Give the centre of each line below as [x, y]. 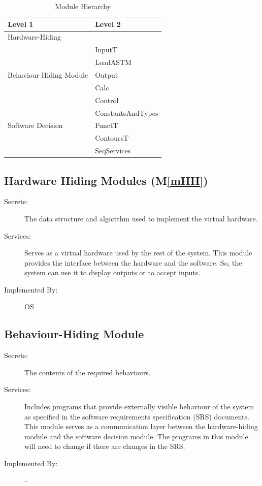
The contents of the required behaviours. [88, 372]
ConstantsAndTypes [127, 112]
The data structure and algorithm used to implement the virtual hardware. [141, 218]
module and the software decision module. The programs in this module [136, 436]
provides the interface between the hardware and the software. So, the [133, 262]
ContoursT [112, 138]
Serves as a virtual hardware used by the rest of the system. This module [138, 253]
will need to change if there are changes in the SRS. [105, 446]
